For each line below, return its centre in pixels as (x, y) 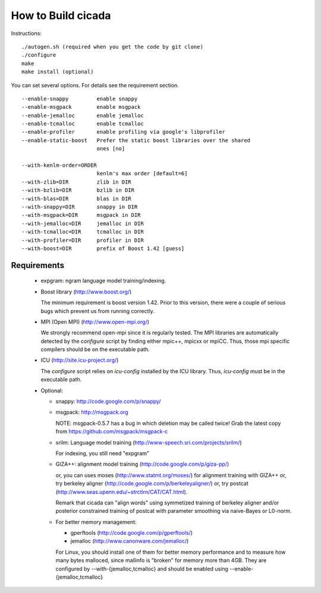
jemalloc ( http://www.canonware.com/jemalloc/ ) (130, 541)
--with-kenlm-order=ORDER (59, 165)
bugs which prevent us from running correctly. (97, 311)
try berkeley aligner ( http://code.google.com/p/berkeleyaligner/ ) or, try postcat (152, 484)
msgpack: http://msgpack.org (92, 412)
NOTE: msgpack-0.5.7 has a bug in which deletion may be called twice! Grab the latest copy (168, 423)
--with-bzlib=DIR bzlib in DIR (78, 190)
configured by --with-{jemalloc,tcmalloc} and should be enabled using (142, 569)
